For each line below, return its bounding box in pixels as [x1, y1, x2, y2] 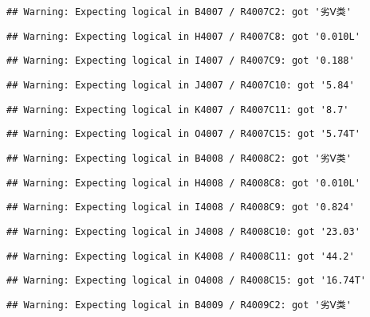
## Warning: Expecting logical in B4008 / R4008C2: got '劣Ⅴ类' [6, 152, 352, 164]
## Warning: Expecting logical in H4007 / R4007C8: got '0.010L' [6, 30, 360, 42]
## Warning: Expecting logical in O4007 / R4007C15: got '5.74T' [6, 128, 360, 140]
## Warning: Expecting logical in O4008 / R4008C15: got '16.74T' [6, 275, 367, 287]
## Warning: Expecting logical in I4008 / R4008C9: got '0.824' [6, 202, 355, 213]
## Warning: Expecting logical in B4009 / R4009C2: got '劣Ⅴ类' [6, 299, 352, 311]
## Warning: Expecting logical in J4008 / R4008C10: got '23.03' [6, 225, 360, 237]
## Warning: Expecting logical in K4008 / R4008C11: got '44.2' [6, 250, 355, 262]
